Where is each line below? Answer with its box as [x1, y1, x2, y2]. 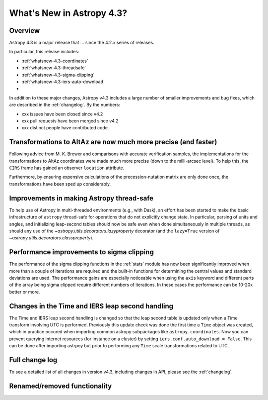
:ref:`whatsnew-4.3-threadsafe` [21, 65, 86, 71]
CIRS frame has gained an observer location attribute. [9, 165, 125, 171]
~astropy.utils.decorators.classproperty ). [9, 235, 94, 241]
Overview [9, 26, 40, 35]
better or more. [9, 289, 40, 295]
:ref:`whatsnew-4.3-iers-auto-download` [21, 79, 105, 85]
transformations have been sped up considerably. [9, 181, 111, 187]
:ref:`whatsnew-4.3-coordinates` [21, 58, 89, 64]
